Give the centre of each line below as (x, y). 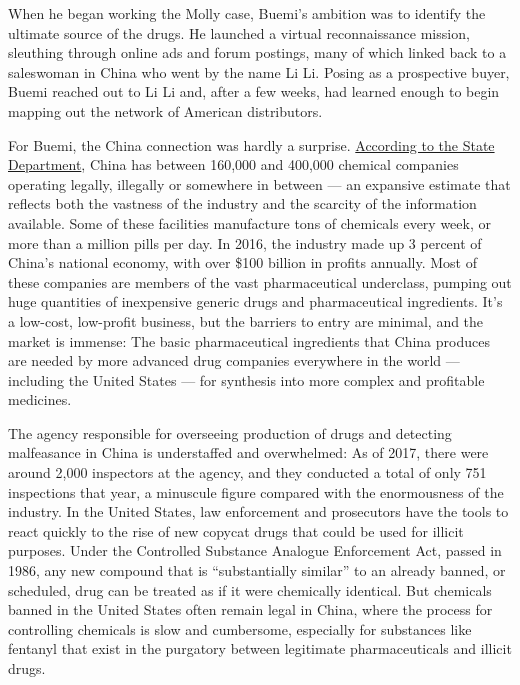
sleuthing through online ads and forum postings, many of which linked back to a (257, 52)
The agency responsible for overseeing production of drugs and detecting (230, 432)
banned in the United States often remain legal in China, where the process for (250, 609)
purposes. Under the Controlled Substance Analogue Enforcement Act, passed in (255, 550)
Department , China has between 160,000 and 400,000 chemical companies (233, 164)
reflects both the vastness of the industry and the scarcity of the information (242, 203)
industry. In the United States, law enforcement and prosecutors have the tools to (258, 511)
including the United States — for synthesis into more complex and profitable (246, 379)
